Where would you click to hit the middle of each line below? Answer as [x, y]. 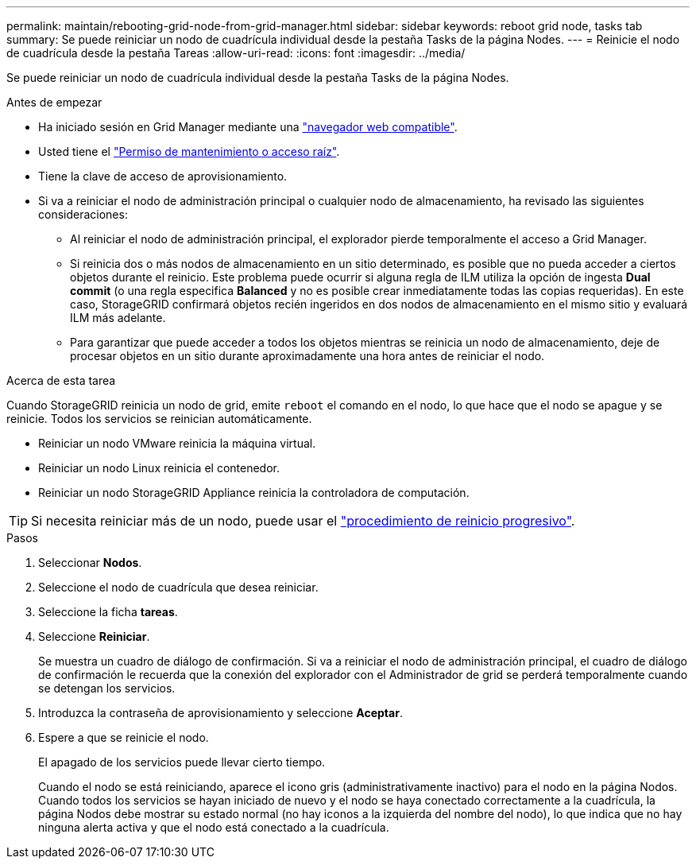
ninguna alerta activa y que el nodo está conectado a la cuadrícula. [214, 827]
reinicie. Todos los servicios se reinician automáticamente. [159, 419]
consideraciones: [83, 214]
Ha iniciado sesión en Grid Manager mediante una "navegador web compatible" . [248, 127]
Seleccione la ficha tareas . [108, 612]
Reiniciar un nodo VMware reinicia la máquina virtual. [177, 443]
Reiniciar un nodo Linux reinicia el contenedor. [159, 468]
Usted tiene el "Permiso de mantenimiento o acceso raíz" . [189, 151]
